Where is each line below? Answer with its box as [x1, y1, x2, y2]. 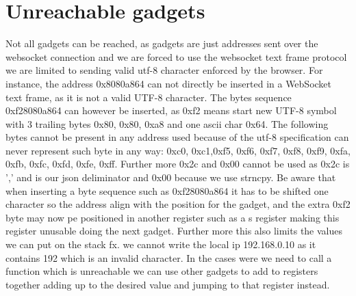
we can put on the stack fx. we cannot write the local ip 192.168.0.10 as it [5, 237, 316, 252]
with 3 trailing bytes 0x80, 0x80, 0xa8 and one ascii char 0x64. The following [5, 116, 329, 131]
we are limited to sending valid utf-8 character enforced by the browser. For [5, 63, 323, 77]
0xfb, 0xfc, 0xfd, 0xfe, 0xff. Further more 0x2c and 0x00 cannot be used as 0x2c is [5, 157, 350, 171]
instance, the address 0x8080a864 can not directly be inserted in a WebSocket [5, 76, 332, 90]
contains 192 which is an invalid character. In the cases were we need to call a [5, 250, 332, 265]
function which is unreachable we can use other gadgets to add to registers [5, 264, 318, 278]
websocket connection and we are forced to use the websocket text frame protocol [5, 49, 347, 64]
